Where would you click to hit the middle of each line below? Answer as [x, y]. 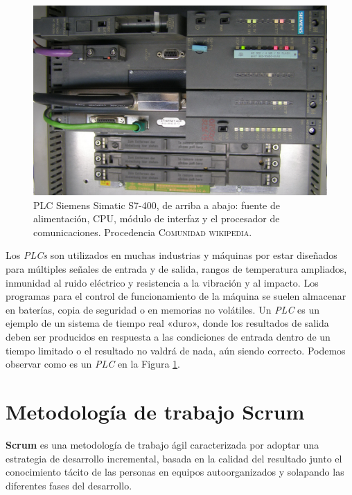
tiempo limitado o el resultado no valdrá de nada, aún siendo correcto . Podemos [176, 350]
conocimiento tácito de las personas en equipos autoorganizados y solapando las [175, 472]
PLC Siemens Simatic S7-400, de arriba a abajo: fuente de [157, 205]
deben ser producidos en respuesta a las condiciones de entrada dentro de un [168, 337]
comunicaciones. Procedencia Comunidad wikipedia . [143, 232]
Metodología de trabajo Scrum [155, 412]
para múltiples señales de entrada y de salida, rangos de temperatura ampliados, [176, 269]
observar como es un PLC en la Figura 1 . [93, 364]
